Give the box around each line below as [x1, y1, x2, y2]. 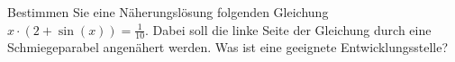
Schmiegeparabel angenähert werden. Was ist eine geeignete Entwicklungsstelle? [7, 38, 449, 57]
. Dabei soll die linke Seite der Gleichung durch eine [145, 20, 432, 39]
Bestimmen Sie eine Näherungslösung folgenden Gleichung [7, 3, 329, 21]
